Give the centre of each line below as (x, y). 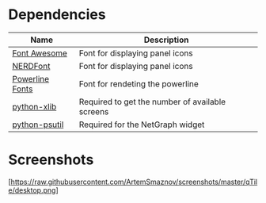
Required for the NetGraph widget (142, 124)
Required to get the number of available (152, 101)
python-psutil (38, 124)
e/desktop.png (32, 190)
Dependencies (57, 15)
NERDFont (31, 66)
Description (166, 40)
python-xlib (34, 106)
